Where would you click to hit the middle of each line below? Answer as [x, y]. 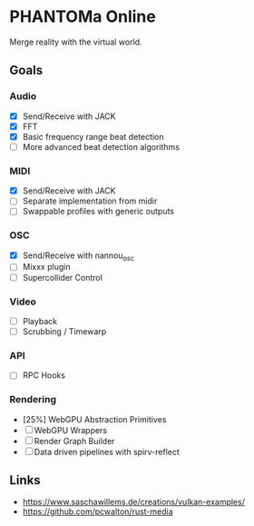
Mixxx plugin [46, 267]
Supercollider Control [62, 277]
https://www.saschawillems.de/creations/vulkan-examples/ [133, 502]
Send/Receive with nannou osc [78, 256]
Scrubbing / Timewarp [64, 331]
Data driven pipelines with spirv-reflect [107, 452]
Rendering [33, 400]
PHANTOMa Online [83, 17]
